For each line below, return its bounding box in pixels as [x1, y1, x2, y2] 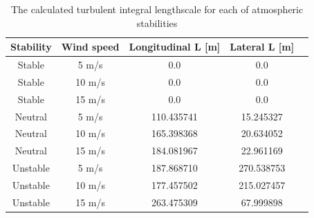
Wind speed [61, 39, 120, 54]
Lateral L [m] [230, 39, 295, 54]
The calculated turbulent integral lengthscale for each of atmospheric [10, 2, 304, 16]
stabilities [136, 15, 178, 30]
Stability [10, 39, 52, 54]
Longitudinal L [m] [129, 39, 221, 54]
